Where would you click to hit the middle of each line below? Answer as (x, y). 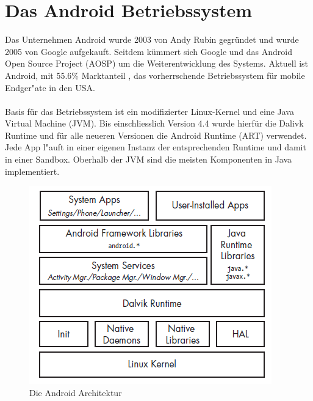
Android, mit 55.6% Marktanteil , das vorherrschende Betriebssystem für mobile (155, 75)
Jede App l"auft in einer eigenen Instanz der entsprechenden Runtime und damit (156, 147)
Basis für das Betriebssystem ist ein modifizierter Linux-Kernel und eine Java (149, 111)
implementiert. (32, 171)
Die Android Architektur (76, 392)
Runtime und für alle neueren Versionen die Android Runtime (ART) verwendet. (156, 135)
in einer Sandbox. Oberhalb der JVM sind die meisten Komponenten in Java (149, 159)
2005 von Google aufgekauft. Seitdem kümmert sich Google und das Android (149, 51)
